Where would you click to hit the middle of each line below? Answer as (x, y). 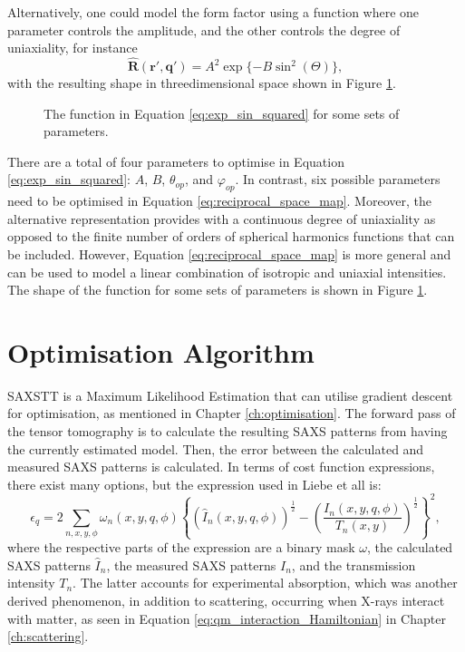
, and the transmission (354, 564)
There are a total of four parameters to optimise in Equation (176, 161)
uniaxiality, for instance (73, 48)
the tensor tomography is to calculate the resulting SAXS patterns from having (228, 431)
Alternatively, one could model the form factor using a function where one (213, 12)
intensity (31, 583)
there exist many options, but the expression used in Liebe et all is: (194, 484)
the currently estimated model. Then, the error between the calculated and (216, 448)
